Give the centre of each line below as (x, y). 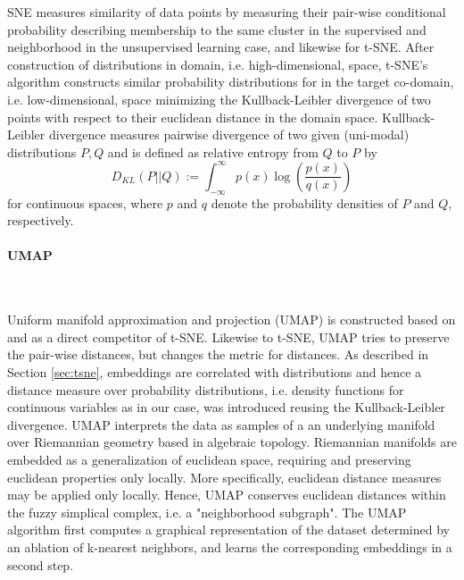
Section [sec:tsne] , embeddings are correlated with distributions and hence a (215, 372)
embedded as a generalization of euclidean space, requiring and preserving (209, 459)
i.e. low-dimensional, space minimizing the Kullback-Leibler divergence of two (219, 99)
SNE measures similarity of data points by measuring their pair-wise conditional (227, 12)
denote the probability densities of (304, 202)
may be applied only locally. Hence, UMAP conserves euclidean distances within (227, 495)
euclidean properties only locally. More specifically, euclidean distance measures (224, 477)
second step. (41, 564)
